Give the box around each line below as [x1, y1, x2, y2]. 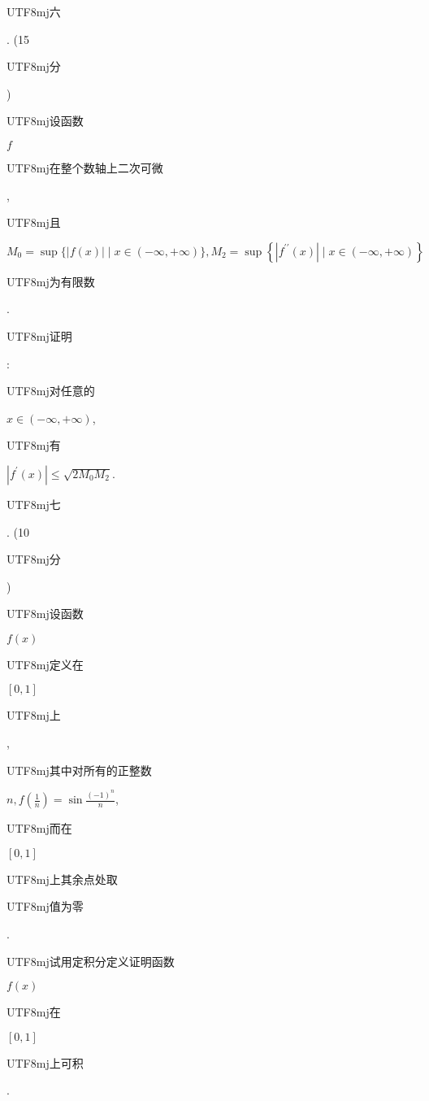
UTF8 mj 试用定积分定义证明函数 [6, 952, 175, 969]
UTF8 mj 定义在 [6, 655, 84, 672]
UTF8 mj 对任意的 [6, 382, 95, 399]
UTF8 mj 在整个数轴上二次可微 [6, 159, 163, 176]
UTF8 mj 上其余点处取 [6, 870, 118, 887]
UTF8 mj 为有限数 [6, 272, 95, 289]
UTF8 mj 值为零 [6, 898, 84, 915]
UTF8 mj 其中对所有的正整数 [6, 761, 152, 778]
